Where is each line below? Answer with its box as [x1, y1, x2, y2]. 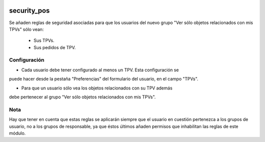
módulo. [9, 130, 26, 136]
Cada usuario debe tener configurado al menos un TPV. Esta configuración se [21, 67, 179, 73]
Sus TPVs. [33, 37, 55, 44]
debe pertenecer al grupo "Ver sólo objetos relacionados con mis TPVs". [9, 94, 156, 100]
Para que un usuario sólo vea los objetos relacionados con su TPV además [21, 85, 173, 91]
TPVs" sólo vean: [9, 26, 44, 32]
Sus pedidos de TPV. [33, 44, 76, 50]
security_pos [9, 6, 50, 15]
